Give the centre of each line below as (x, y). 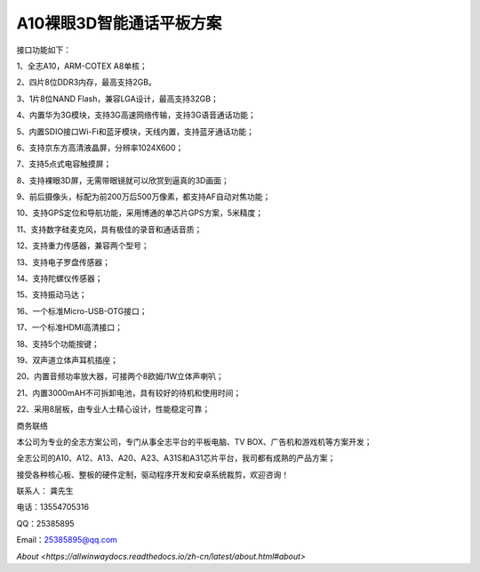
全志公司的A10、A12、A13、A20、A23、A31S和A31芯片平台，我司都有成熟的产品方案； (176, 458)
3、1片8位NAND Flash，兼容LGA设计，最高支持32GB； (118, 99)
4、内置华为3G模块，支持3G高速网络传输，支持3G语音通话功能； (136, 115)
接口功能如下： (44, 50)
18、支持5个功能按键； (58, 343)
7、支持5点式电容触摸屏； (64, 164)
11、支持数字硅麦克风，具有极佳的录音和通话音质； (109, 229)
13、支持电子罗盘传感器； (64, 262)
